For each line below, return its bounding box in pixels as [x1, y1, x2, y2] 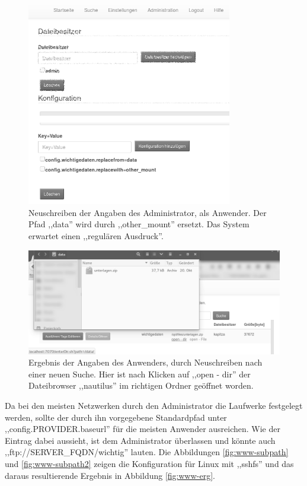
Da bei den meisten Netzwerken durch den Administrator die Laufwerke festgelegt [5, 399, 303, 412]
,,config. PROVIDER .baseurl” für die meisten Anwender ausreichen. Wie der [5, 423, 280, 435]
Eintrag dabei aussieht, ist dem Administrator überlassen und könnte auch [5, 434, 276, 446]
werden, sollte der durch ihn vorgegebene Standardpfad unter [5, 411, 227, 423]
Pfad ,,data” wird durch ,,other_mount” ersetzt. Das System [28, 218, 250, 230]
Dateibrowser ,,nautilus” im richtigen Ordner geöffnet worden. [28, 379, 254, 392]
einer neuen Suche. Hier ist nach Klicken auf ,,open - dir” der [28, 367, 251, 380]
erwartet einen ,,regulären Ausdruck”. [28, 230, 164, 242]
